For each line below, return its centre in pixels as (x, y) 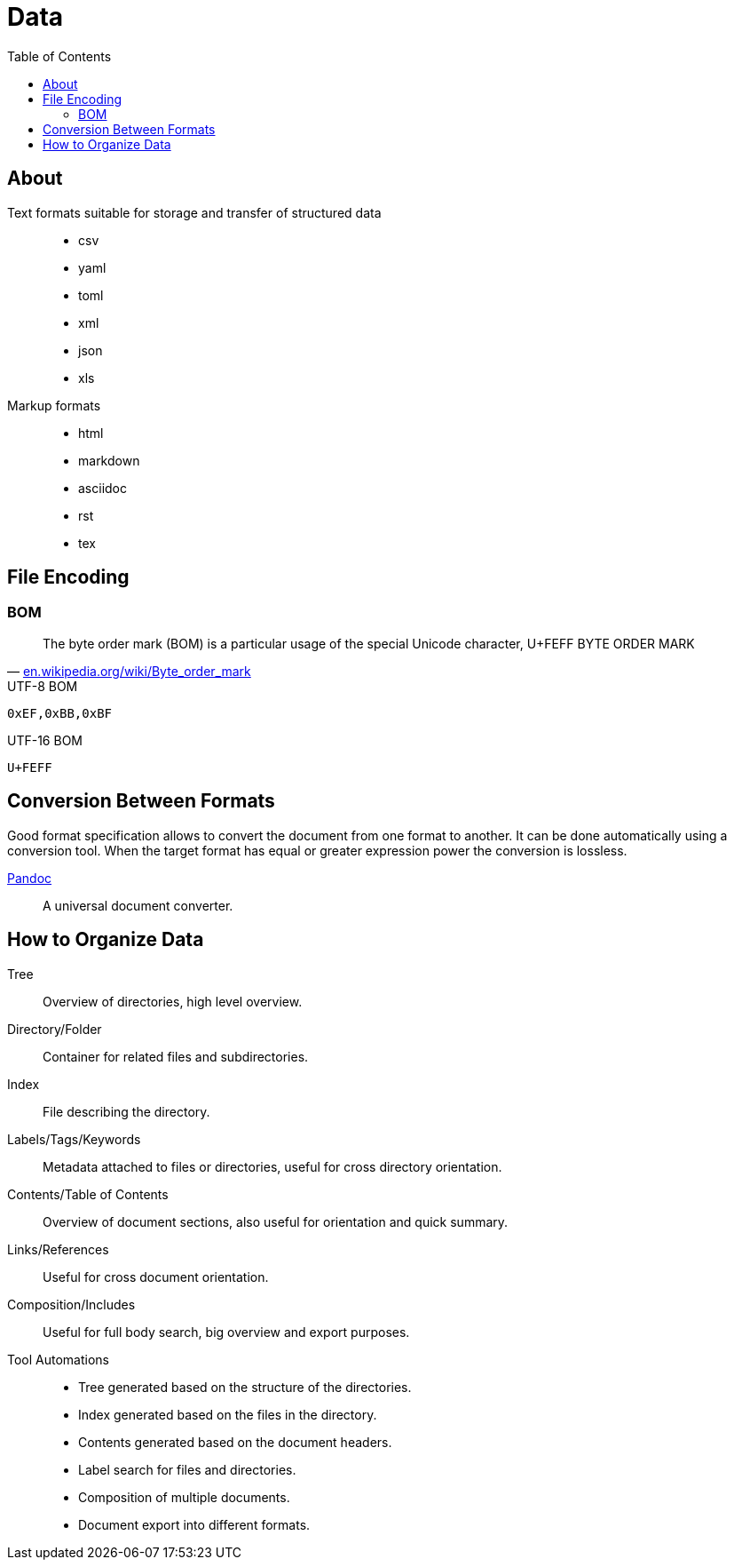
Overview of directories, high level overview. (173, 1001)
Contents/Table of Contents (88, 1194)
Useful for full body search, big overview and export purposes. (226, 1332)
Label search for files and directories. (187, 1469)
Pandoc (30, 878)
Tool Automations (58, 1359)
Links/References (58, 1249)
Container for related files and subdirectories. (176, 1056)
